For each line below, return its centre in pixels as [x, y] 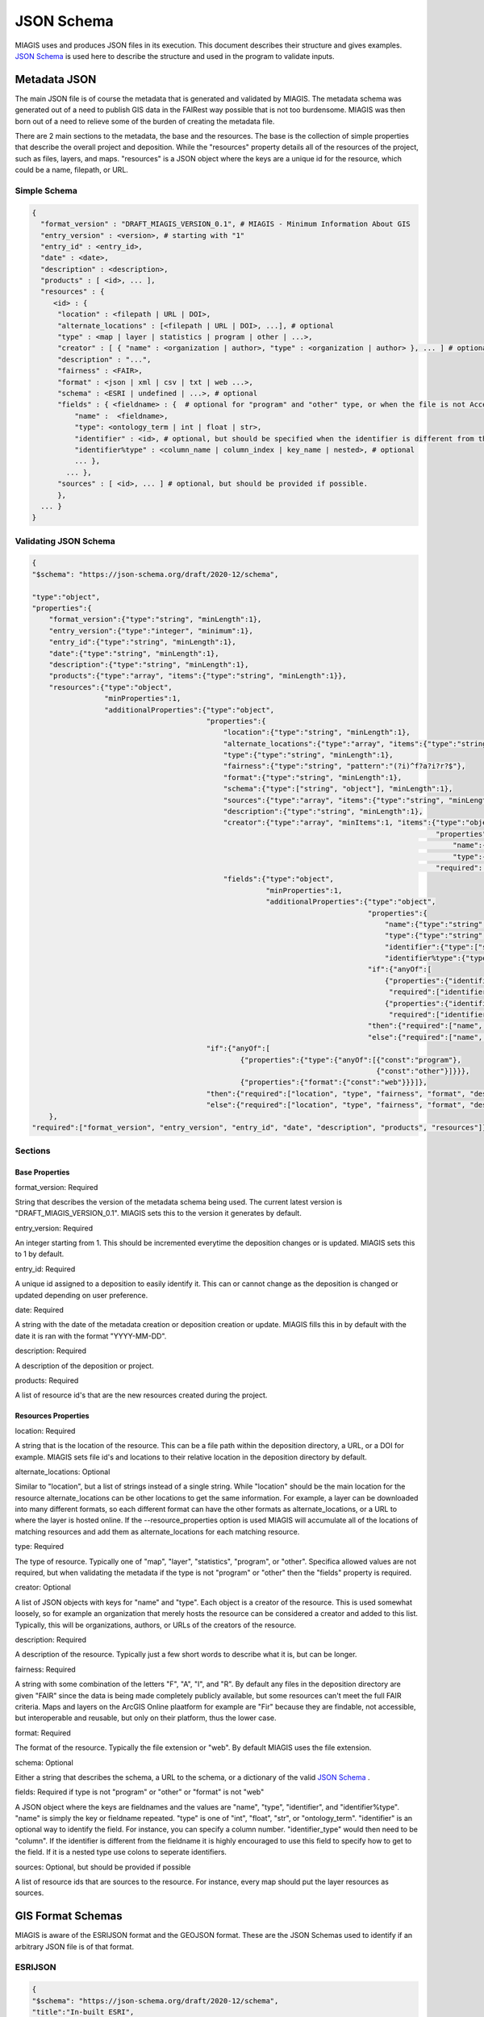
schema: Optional [44, 1762]
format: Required [43, 1733]
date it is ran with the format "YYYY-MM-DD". [91, 1336]
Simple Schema [46, 190]
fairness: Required [45, 1669]
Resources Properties [52, 1416]
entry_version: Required [54, 1228]
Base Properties [42, 1172]
